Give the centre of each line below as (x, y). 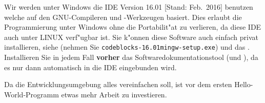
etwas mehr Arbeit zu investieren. (114, 94)
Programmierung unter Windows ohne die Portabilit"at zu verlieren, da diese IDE (133, 27)
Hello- (244, 84)
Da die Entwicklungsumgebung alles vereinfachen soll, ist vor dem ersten (118, 84)
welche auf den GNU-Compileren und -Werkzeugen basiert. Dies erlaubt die (123, 17)
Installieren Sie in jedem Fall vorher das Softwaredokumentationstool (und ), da (131, 57)
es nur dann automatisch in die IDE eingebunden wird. (90, 67)
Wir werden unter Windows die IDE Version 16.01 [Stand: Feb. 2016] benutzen (129, 7)
